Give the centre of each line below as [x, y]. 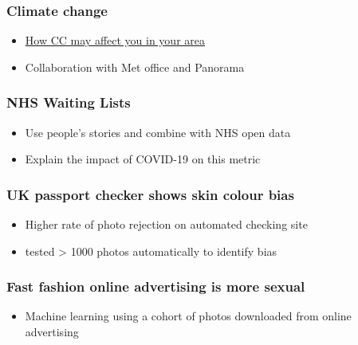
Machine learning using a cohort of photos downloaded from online [188, 316]
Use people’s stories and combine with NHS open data [158, 132]
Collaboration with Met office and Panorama [135, 67]
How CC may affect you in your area [115, 40]
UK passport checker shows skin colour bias [150, 194]
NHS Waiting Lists [69, 102]
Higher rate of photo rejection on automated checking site [166, 224]
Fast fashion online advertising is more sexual [156, 286]
